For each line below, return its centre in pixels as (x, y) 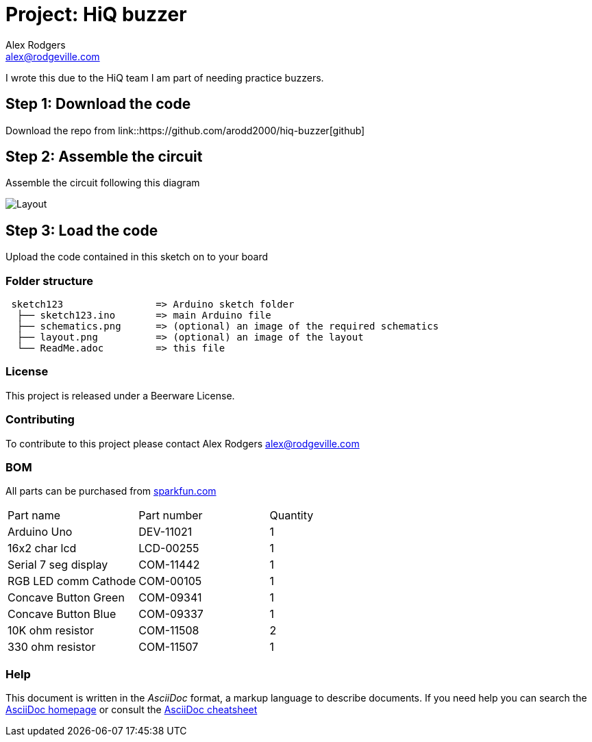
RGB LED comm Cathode (72, 581)
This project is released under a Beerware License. (120, 395)
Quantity (292, 516)
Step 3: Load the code (82, 230)
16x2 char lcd (42, 548)
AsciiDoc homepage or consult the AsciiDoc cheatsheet (132, 710)
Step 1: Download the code (98, 104)
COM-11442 (169, 565)
